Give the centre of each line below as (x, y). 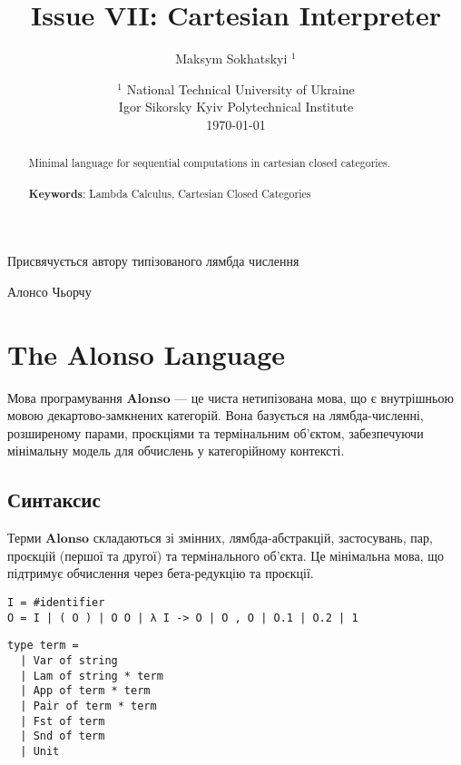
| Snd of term (63, 736)
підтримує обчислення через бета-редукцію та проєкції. (161, 573)
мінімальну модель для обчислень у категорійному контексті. (176, 451)
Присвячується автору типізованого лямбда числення (153, 261)
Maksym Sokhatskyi (231, 59)
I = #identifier (56, 602)
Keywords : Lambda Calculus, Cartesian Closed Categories (170, 193)
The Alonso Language (146, 353)
